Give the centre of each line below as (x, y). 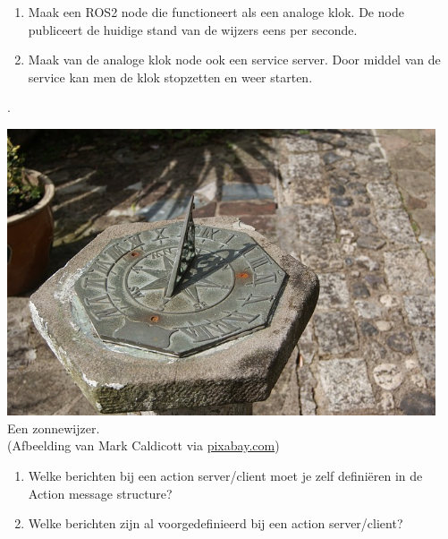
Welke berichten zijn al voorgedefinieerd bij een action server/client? (216, 523)
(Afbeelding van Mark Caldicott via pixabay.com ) (144, 445)
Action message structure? (100, 493)
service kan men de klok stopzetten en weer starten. (170, 77)
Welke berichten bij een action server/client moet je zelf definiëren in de (225, 475)
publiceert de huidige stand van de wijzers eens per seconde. (193, 29)
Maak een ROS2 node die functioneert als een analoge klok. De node (216, 12)
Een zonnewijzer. (54, 428)
